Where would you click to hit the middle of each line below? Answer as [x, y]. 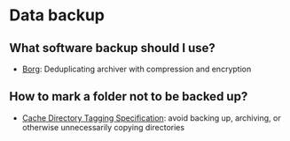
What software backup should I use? [112, 48]
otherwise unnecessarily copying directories [103, 127]
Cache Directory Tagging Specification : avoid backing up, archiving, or [151, 118]
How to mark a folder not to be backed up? [129, 96]
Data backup [57, 15]
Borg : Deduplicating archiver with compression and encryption [137, 69]
